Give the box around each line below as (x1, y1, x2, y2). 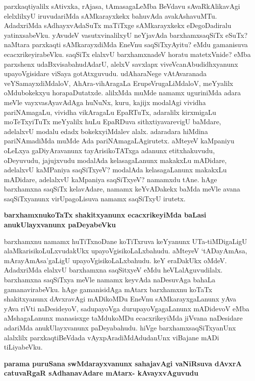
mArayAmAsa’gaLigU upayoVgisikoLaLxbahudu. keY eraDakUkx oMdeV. (4, 255, 227, 265)
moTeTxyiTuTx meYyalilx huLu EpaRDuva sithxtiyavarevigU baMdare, (4, 116, 221, 127)
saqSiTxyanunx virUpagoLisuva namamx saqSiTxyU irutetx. (4, 193, 186, 203)
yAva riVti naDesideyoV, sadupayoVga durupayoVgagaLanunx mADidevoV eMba (4, 303, 250, 313)
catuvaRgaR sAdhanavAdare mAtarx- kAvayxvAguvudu (4, 368, 199, 378)
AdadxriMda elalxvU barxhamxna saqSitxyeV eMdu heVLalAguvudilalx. (4, 265, 223, 275)
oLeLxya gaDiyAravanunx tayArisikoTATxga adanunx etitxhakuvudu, (4, 145, 215, 155)
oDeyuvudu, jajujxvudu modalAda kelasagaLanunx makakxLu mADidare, (4, 155, 227, 165)
